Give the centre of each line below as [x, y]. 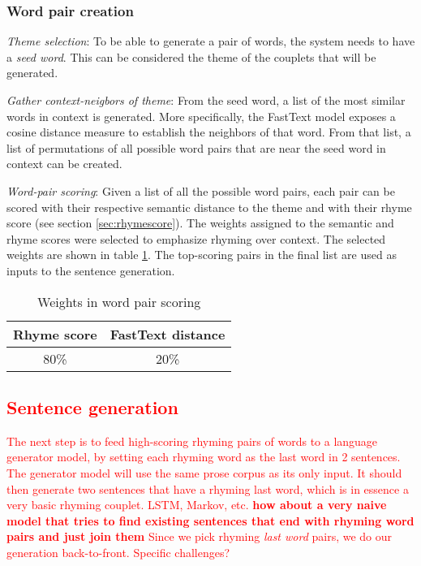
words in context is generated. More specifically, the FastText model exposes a [201, 116]
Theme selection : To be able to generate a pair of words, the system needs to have [211, 41]
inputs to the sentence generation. [91, 270]
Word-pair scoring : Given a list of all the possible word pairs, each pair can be [201, 190]
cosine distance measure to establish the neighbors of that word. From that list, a [209, 132]
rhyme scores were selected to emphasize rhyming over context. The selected [196, 238]
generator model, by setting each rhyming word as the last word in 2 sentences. [204, 457]
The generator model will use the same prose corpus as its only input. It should [204, 472]
